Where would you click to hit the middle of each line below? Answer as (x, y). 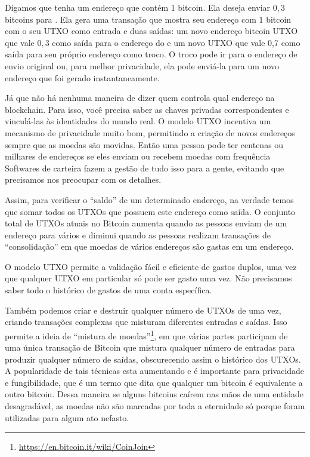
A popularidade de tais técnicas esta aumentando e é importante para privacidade (155, 371)
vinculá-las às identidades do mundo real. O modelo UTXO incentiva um (138, 121)
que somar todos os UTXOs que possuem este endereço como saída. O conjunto (150, 211)
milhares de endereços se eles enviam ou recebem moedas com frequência (138, 156)
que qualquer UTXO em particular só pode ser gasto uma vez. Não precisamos (148, 278)
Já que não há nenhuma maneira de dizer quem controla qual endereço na (140, 98)
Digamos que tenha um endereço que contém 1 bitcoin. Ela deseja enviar (138, 7)
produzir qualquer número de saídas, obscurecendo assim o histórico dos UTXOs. (153, 359)
